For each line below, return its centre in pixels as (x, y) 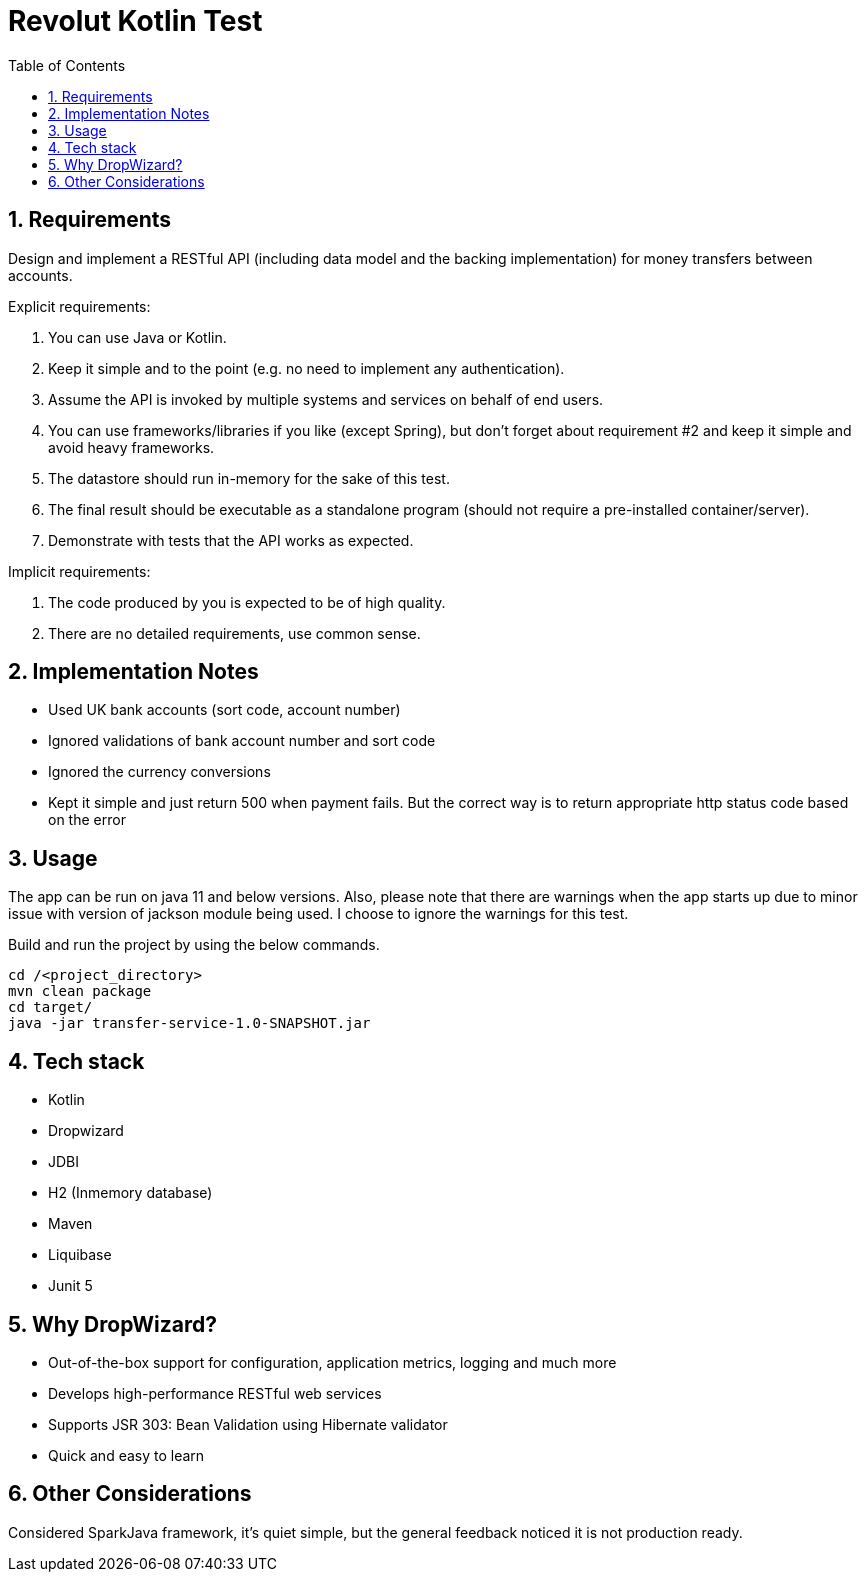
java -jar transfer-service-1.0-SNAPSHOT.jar (189, 1023)
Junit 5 (70, 1286)
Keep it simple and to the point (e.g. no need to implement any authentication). (306, 368)
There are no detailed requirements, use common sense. (234, 633)
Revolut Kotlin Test (135, 21)
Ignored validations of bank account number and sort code (242, 741)
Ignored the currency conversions (159, 772)
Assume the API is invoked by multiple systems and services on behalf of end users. (326, 399)
